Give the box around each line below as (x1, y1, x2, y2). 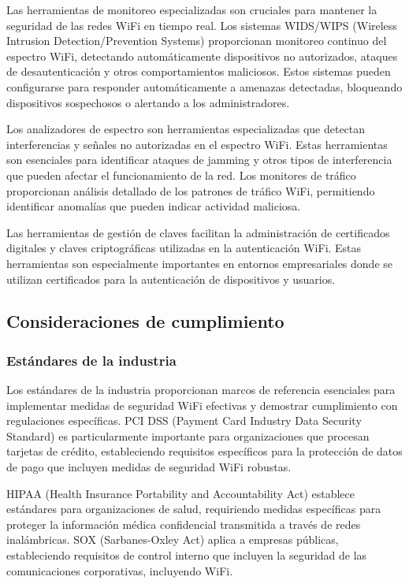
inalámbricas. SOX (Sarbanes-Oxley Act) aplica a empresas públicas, (6, 531, 339, 548)
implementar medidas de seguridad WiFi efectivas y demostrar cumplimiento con (6, 396, 398, 413)
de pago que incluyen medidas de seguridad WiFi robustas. (6, 459, 292, 475)
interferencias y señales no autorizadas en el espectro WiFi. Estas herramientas (6, 136, 388, 152)
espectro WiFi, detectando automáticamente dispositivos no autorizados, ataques (6, 47, 398, 64)
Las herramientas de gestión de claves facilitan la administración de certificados (6, 224, 390, 240)
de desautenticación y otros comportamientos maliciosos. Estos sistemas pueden (6, 63, 391, 80)
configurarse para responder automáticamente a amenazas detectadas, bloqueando (6, 78, 403, 95)
